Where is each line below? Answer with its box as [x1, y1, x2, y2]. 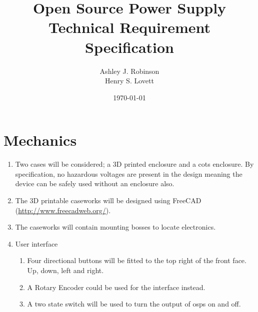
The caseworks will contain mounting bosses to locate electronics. [15, 222, 216, 232]
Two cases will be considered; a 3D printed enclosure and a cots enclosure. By [15, 159, 254, 169]
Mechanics [3, 130, 77, 150]
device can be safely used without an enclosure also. [15, 178, 174, 189]
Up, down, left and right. [27, 265, 104, 275]
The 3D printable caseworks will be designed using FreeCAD [15, 195, 201, 205]
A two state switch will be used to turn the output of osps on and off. [27, 299, 241, 309]
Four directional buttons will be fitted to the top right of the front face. [27, 255, 246, 266]
